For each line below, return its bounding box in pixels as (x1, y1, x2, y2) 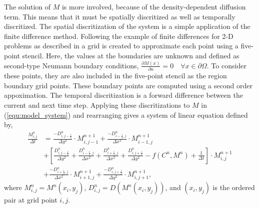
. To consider (206, 60, 246, 70)
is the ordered (212, 182, 255, 193)
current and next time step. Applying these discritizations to (4, 100, 190, 110)
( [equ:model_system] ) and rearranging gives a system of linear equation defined (4, 109, 248, 120)
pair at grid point (4, 195, 57, 205)
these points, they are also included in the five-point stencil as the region (4, 70, 227, 81)
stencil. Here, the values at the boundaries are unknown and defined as (22, 50, 239, 60)
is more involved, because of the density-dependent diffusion (61, 1, 246, 11)
